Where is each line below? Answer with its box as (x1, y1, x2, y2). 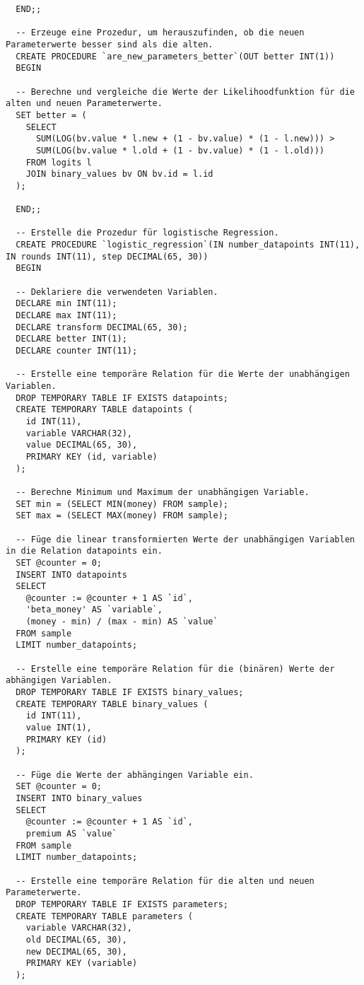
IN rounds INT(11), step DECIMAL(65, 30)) (6, 251, 209, 262)
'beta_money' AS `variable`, (25, 605, 163, 615)
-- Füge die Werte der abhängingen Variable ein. (16, 769, 254, 780)
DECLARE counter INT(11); (16, 346, 138, 356)
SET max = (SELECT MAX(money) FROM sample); (16, 511, 228, 521)
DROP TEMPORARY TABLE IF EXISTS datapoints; (16, 392, 228, 403)
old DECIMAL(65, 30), (25, 934, 127, 945)
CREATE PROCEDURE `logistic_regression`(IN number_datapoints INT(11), (16, 240, 360, 250)
